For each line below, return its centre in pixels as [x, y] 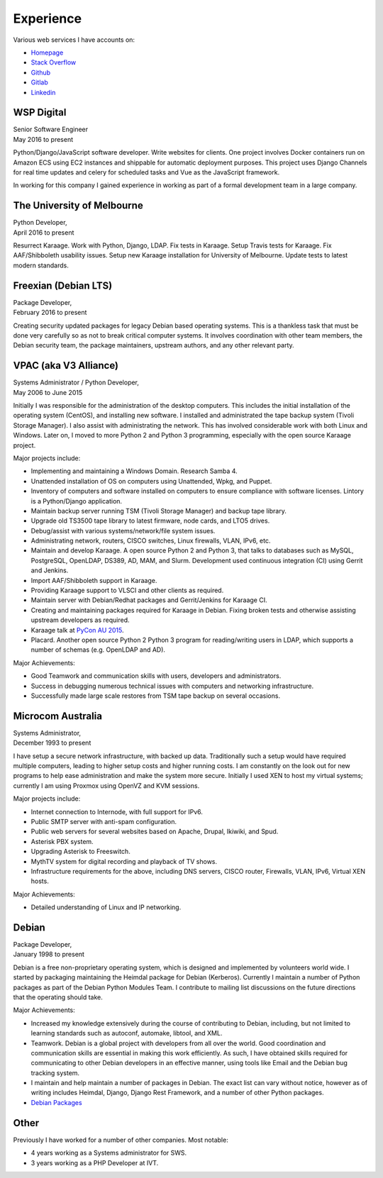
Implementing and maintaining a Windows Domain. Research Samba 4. [134, 471]
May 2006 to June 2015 [48, 392]
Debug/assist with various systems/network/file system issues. [123, 530]
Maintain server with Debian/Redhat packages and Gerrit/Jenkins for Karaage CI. [149, 600]
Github [41, 72]
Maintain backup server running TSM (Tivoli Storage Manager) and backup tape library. [159, 511]
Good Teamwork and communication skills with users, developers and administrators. [156, 676]
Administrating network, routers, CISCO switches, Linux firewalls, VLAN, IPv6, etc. [151, 541]
